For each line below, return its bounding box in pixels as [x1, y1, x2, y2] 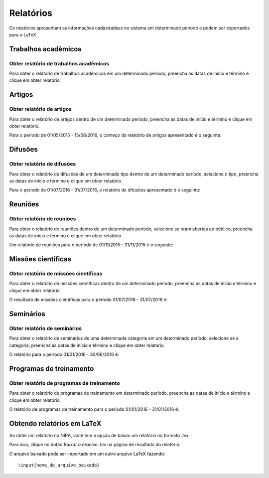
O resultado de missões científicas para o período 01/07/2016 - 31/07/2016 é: [9, 297, 168, 303]
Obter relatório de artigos [9, 106, 72, 113]
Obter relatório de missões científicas [9, 270, 103, 277]
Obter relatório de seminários [9, 325, 82, 332]
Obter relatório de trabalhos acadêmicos [9, 60, 110, 67]
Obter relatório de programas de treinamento [9, 379, 120, 386]
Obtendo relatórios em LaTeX [9, 419, 102, 428]
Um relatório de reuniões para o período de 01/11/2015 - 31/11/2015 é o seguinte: [9, 242, 174, 248]
